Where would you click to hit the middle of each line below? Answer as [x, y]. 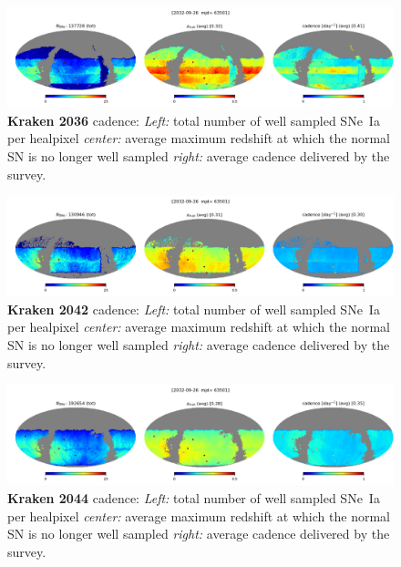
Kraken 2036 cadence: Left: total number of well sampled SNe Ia [194, 120]
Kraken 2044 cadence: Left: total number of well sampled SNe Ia [194, 497]
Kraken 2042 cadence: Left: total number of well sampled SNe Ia [194, 309]
